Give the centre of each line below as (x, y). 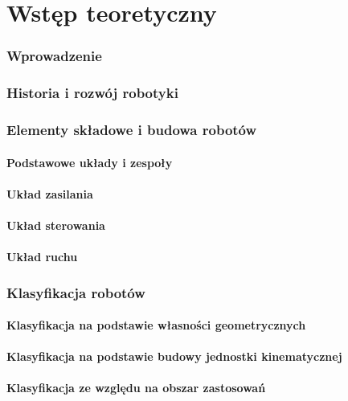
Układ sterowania (56, 225)
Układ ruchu (42, 257)
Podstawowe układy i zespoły (90, 162)
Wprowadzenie (54, 56)
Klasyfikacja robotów (76, 292)
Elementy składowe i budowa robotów (132, 129)
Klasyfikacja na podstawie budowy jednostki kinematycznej (174, 356)
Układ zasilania (50, 193)
